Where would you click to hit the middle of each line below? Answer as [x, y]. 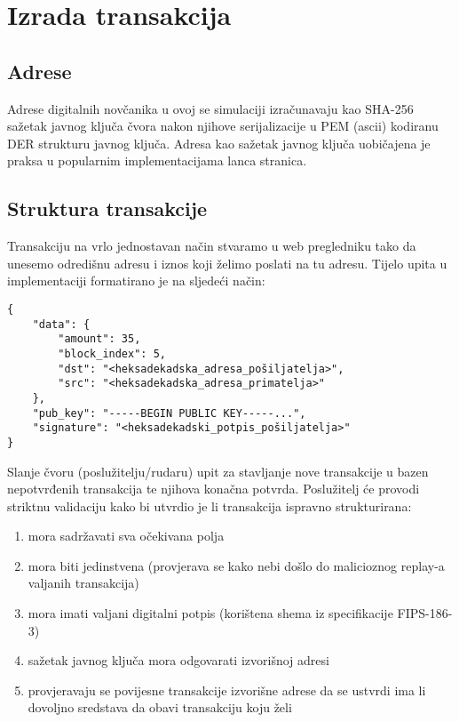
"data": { [61, 324]
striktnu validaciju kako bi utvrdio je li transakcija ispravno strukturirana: [210, 505]
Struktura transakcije [107, 209]
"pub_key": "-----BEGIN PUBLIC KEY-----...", [169, 413]
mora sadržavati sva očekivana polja [126, 536]
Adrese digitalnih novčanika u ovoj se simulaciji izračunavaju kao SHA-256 [210, 108]
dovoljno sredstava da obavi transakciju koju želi [160, 707]
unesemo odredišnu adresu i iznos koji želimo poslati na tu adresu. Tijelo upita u [227, 263]
